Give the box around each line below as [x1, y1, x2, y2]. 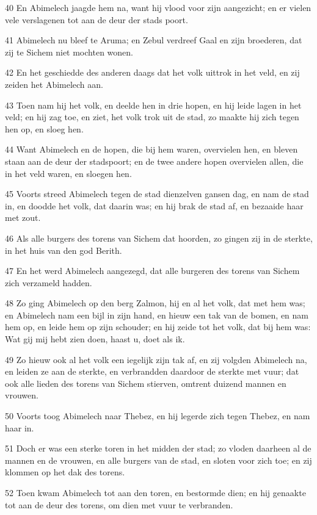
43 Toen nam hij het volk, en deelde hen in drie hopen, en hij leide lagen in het [5, 98, 302, 111]
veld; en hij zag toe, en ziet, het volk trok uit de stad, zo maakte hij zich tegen [5, 110, 299, 123]
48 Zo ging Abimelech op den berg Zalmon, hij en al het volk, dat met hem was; [5, 297, 305, 309]
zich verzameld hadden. [5, 276, 92, 289]
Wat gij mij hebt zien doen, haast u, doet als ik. [5, 333, 185, 345]
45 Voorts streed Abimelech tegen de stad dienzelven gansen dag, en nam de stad [5, 187, 309, 200]
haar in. [5, 421, 34, 434]
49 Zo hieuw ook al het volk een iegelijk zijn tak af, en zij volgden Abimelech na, [5, 353, 307, 366]
